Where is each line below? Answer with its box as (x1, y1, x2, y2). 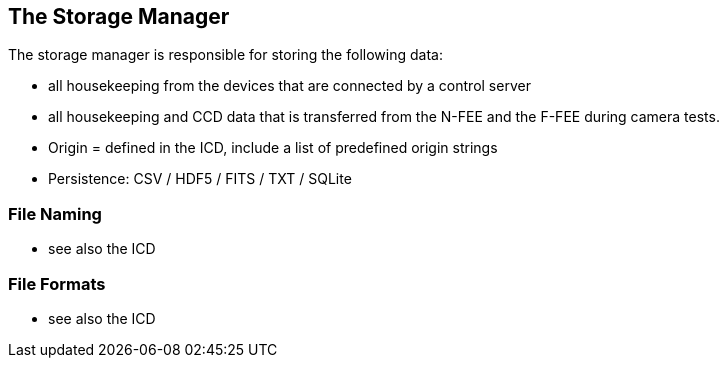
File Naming (8, 203, 102, 224)
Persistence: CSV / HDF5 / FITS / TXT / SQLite (48, 170, 352, 188)
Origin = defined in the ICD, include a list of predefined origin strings (48, 139, 498, 157)
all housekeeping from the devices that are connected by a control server (48, 77, 531, 95)
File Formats (8, 273, 106, 294)
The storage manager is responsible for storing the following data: (8, 46, 443, 64)
